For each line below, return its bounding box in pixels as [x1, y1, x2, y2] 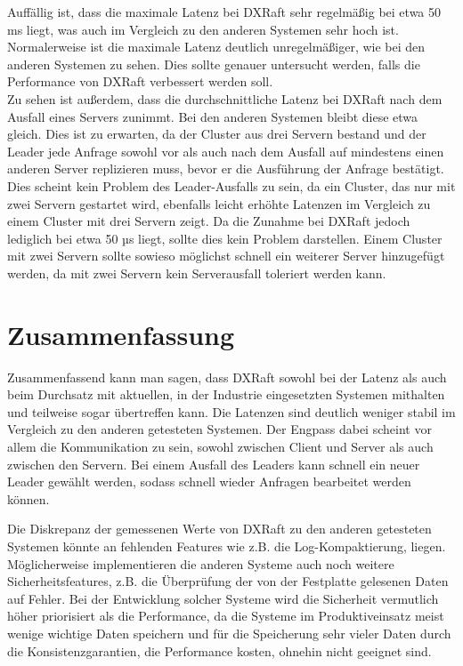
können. [7, 489, 50, 508]
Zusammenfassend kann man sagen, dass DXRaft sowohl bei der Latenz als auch [7, 367, 447, 386]
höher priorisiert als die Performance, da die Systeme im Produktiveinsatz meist [7, 606, 444, 625]
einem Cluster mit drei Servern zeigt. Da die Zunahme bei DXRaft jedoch [7, 212, 410, 230]
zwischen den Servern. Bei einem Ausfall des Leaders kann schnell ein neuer [7, 454, 420, 473]
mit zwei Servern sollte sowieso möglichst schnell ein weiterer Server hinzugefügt [7, 246, 445, 265]
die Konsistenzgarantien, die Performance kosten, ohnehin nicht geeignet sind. [7, 641, 432, 660]
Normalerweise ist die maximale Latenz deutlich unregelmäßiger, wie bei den [7, 37, 426, 56]
